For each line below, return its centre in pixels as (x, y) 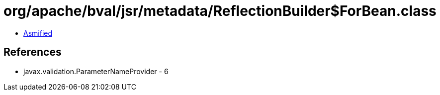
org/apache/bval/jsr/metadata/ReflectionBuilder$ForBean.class (220, 11)
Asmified (38, 33)
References (33, 52)
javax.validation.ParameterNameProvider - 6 (96, 71)
